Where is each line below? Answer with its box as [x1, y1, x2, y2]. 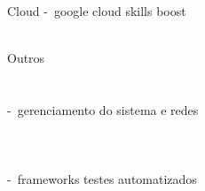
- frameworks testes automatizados [7, 170, 197, 188]
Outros [7, 49, 45, 67]
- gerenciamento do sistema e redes [7, 100, 199, 118]
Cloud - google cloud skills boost [7, 2, 186, 19]
